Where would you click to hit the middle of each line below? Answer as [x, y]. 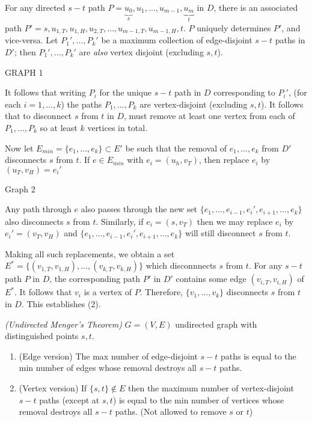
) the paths [81, 104]
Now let [19, 148]
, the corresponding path [95, 279]
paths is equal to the [258, 356]
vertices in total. [118, 127]
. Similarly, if [120, 221]
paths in [290, 40]
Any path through [38, 209]
